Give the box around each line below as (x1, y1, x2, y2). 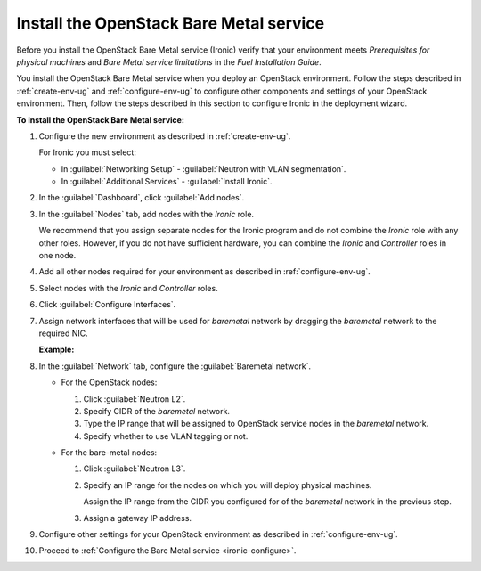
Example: (38, 344, 75, 355)
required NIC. (38, 328, 88, 339)
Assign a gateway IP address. (83, 512, 192, 523)
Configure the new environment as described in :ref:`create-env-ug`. (38, 130, 291, 142)
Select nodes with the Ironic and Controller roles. (38, 282, 218, 293)
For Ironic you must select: (38, 147, 137, 158)
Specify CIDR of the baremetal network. (83, 405, 231, 416)
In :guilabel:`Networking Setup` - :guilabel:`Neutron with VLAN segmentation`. (61, 163, 346, 174)
